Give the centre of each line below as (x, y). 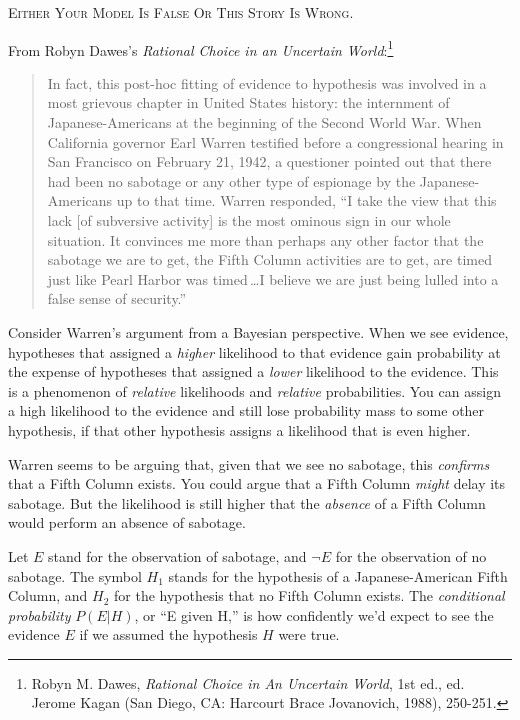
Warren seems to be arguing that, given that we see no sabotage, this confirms (249, 463)
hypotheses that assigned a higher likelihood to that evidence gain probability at (254, 351)
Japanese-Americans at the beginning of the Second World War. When (264, 122)
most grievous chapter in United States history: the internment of (248, 102)
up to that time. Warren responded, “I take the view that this (306, 200)
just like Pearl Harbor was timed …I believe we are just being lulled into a (273, 278)
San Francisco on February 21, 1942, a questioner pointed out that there (269, 161)
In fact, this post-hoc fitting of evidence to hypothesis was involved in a (267, 82)
